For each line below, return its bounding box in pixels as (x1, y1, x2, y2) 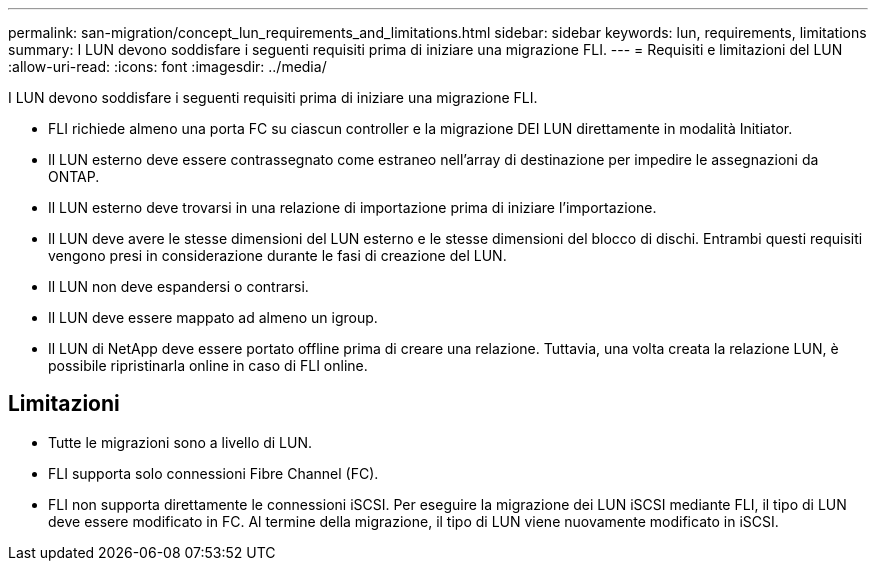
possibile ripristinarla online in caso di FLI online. (48, 357, 368, 374)
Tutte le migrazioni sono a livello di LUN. (48, 433, 313, 451)
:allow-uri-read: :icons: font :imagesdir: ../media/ (8, 58, 327, 75)
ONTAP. (48, 168, 100, 185)
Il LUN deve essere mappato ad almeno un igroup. (48, 309, 378, 326)
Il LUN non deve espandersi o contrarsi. (48, 278, 309, 295)
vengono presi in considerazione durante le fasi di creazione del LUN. (48, 247, 507, 264)
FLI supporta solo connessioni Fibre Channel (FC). (48, 464, 379, 482)
